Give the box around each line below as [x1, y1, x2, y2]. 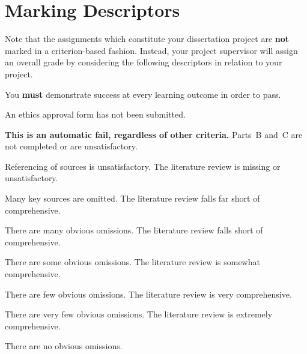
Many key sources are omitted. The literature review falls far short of [5, 192, 260, 205]
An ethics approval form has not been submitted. [5, 108, 186, 121]
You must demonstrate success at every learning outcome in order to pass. [5, 88, 281, 100]
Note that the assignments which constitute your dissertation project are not [5, 32, 290, 45]
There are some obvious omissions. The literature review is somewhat [5, 256, 260, 268]
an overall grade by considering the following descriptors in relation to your [5, 56, 282, 68]
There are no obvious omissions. [5, 340, 123, 352]
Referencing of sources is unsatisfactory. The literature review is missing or [5, 160, 281, 172]
